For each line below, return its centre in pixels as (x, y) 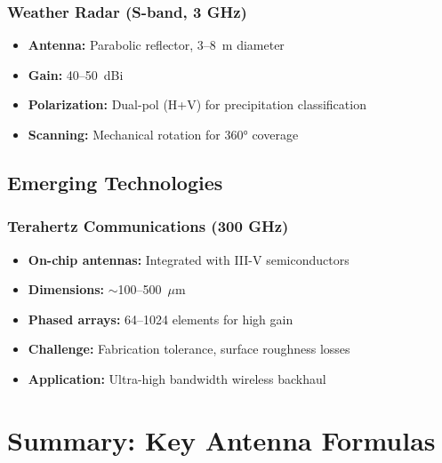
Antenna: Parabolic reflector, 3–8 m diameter (156, 45)
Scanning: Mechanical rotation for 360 (136, 134)
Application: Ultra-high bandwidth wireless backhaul (177, 378)
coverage (275, 134)
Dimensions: (66, 289)
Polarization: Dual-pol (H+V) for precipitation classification (197, 104)
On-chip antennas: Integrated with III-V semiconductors (189, 259)
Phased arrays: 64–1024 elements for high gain (161, 319)
